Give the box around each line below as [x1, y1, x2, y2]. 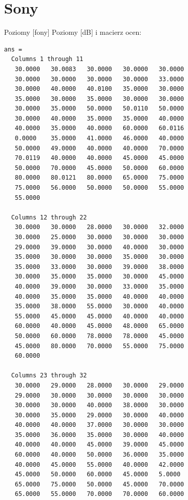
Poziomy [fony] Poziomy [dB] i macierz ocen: [4, 27, 142, 37]
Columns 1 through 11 [11, 55, 83, 63]
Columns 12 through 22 [11, 213, 87, 221]
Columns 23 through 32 [11, 372, 87, 379]
